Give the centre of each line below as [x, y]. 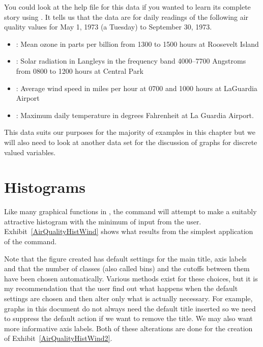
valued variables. [30, 152]
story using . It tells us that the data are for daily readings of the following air [126, 17]
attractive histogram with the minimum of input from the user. [103, 221]
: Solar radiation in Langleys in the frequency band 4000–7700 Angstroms [131, 61]
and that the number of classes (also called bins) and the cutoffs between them [127, 268]
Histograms [45, 187]
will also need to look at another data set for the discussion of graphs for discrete [131, 142]
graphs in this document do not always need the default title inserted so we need [130, 308]
